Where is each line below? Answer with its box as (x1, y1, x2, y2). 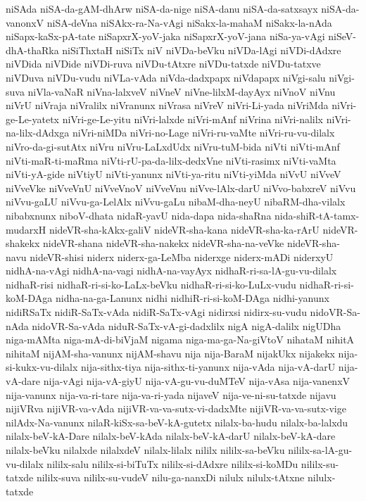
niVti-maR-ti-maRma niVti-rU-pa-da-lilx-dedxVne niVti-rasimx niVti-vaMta (6, 153, 336, 167)
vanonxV (6, 15, 44, 30)
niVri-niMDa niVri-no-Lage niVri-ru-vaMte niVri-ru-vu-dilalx (72, 125, 335, 140)
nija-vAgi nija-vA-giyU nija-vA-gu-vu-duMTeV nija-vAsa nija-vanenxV (43, 374, 351, 388)
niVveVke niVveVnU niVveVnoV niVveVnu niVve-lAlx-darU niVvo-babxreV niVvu (6, 180, 356, 195)
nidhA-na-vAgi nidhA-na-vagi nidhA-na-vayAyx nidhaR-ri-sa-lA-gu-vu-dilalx (6, 263, 337, 278)
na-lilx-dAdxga (6, 125, 70, 140)
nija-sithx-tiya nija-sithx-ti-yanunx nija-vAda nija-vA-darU (81, 360, 336, 374)
